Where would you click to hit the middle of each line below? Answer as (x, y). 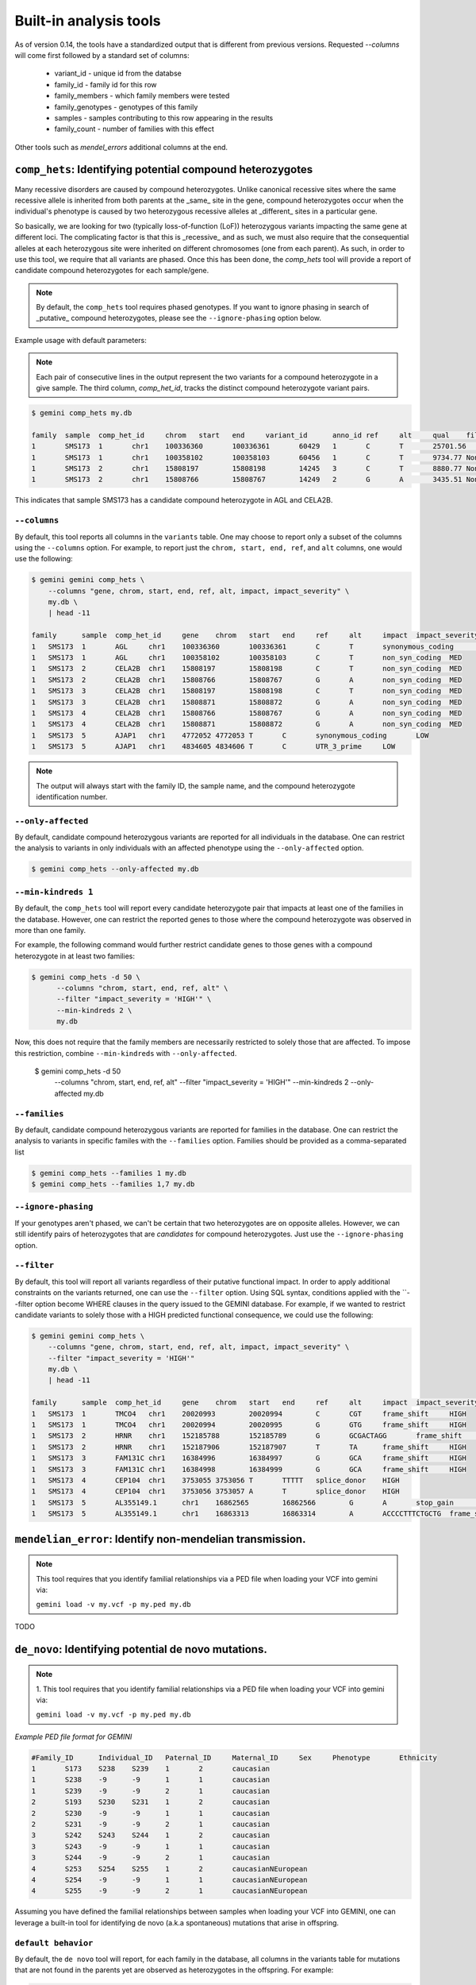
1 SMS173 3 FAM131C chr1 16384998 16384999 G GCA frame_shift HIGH (249, 1469)
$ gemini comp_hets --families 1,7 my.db (113, 1184)
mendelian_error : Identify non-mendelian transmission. (160, 1539)
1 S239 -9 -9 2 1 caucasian (151, 1791)
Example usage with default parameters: (81, 340)
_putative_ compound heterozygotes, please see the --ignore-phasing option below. (178, 318)
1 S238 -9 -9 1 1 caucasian (151, 1780)
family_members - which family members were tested (142, 96)
